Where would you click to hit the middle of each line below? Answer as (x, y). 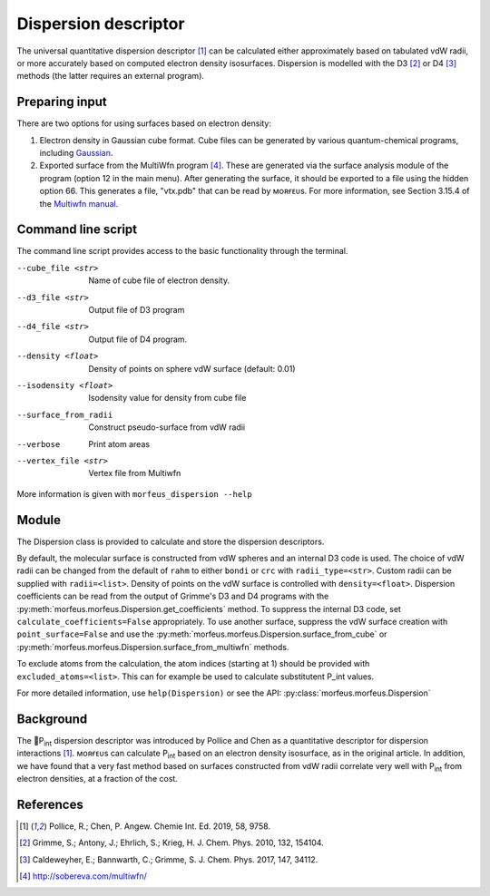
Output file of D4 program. (138, 339)
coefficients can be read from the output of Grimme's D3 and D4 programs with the (173, 596)
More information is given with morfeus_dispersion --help (135, 493)
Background (52, 719)
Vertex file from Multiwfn (135, 473)
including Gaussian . (76, 153)
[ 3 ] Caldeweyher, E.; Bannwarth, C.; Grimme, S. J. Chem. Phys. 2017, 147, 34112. (169, 859)
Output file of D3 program (137, 310)
